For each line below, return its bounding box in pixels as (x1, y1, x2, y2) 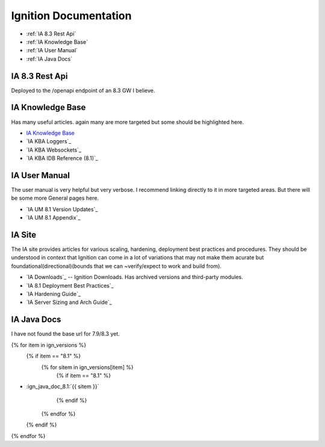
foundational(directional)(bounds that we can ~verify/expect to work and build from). (11, 262, 222, 270)
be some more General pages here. (11, 194, 99, 202)
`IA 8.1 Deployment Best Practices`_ (26, 282, 114, 289)
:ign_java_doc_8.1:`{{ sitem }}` (26, 383, 99, 390)
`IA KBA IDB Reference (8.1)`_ (26, 155, 99, 162)
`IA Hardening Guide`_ (26, 291, 81, 298)
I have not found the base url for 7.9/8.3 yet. (11, 330, 120, 338)
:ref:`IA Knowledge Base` (26, 38, 88, 45)
